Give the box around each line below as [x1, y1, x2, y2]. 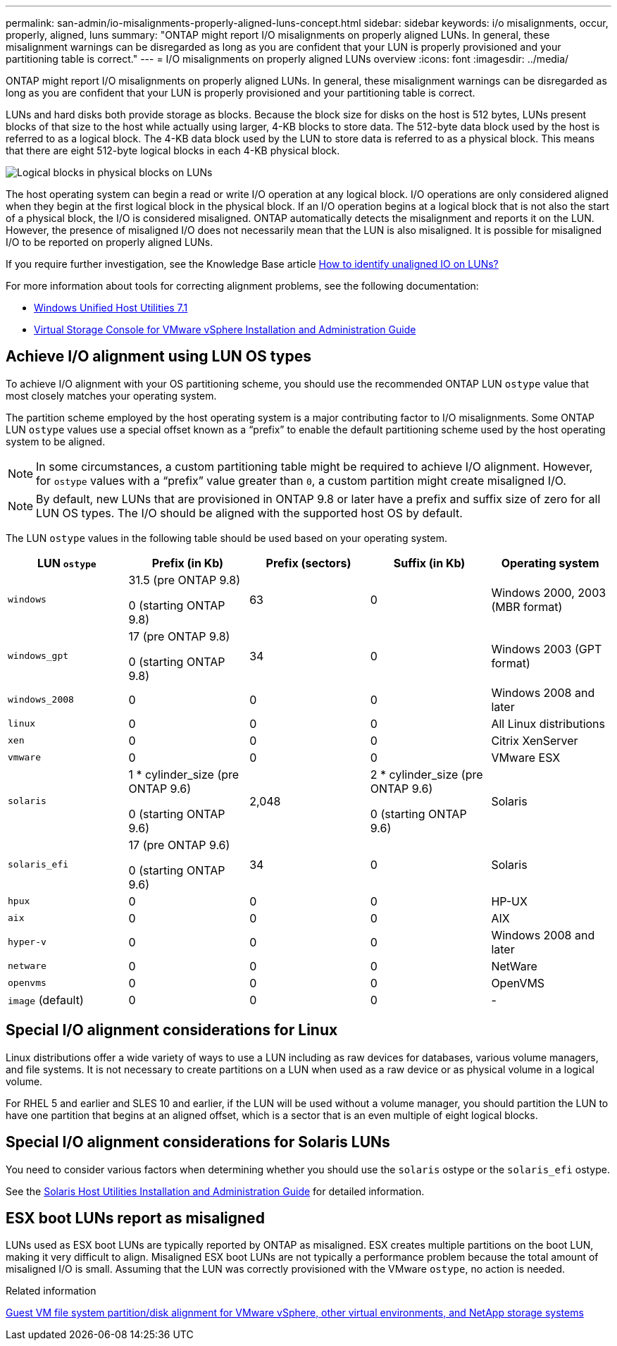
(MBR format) [491, 599, 563, 614]
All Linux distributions [491, 716, 605, 731]
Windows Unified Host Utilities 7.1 [34, 302, 188, 314]
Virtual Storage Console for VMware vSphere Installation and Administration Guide [34, 323, 416, 335]
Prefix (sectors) [266, 555, 351, 570]
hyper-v [8, 937, 46, 948]
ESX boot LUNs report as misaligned [6, 1209, 265, 1227]
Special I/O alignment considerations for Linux [6, 1021, 338, 1039]
